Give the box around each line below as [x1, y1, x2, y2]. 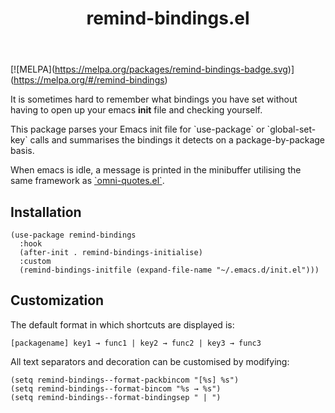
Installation [10, 203, 82, 221]
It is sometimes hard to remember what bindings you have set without [10, 93, 298, 106]
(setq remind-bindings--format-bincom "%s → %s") [10, 383, 222, 394]
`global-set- [266, 123, 317, 136]
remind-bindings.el [86, 7, 250, 30]
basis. [10, 145, 35, 157]
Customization [10, 292, 105, 309]
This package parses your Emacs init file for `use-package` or [10, 123, 265, 136]
